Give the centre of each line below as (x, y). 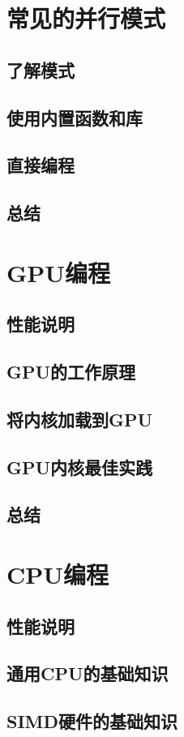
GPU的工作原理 (71, 372)
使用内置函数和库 (75, 117)
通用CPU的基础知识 (88, 673)
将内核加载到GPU (80, 419)
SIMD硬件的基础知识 (92, 721)
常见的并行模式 (86, 18)
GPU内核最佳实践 (80, 467)
